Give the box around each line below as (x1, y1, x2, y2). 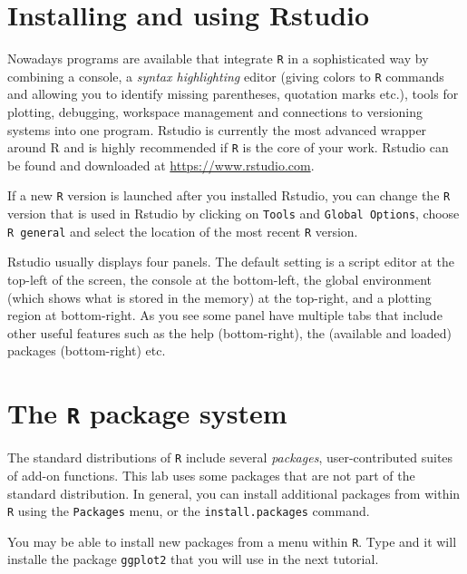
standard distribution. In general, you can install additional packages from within (7, 483, 461, 502)
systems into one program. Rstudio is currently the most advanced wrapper (7, 120, 427, 139)
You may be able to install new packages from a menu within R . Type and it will (7, 531, 457, 550)
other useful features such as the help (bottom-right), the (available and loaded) (7, 323, 452, 342)
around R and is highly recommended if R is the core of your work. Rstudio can (7, 138, 449, 157)
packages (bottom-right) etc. (7, 341, 166, 360)
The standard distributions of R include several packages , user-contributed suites (7, 448, 453, 467)
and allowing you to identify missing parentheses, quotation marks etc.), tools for (7, 84, 459, 103)
